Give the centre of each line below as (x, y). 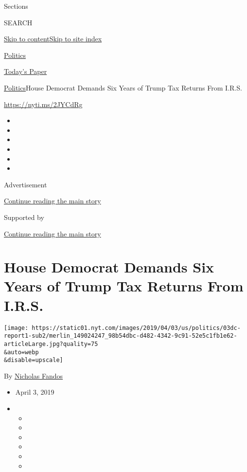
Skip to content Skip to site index (53, 39)
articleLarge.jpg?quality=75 (51, 344)
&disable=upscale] (34, 360)
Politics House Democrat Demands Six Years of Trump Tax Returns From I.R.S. (123, 87)
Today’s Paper (26, 71)
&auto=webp (21, 352)
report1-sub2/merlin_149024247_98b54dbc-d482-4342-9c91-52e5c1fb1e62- (121, 336)
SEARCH (18, 22)
